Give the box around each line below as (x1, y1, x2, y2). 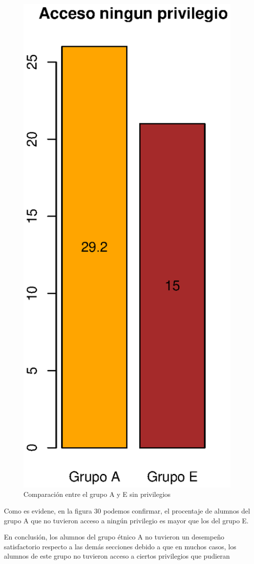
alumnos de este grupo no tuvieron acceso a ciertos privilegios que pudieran (4, 551, 230, 561)
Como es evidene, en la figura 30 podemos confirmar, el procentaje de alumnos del (4, 505, 250, 515)
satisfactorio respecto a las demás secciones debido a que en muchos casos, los (4, 541, 236, 551)
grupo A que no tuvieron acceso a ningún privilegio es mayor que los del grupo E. (4, 515, 249, 525)
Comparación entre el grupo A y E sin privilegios (23, 489, 171, 499)
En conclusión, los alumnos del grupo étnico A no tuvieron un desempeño (4, 532, 224, 542)
